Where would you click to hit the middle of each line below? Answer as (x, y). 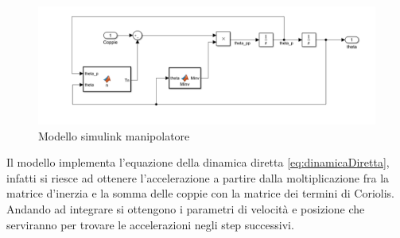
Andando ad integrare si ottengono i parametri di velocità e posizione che (186, 209)
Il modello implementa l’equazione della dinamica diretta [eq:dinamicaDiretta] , (198, 162)
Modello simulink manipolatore (114, 135)
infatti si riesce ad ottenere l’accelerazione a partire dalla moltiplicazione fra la (198, 177)
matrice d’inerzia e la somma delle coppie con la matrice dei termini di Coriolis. (200, 193)
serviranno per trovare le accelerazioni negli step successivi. (150, 224)
